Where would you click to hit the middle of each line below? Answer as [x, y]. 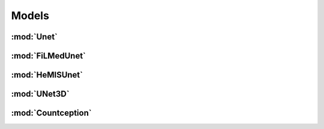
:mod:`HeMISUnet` [47, 75]
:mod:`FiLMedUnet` [49, 56]
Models [30, 16]
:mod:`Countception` [52, 113]
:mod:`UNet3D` [40, 94]
